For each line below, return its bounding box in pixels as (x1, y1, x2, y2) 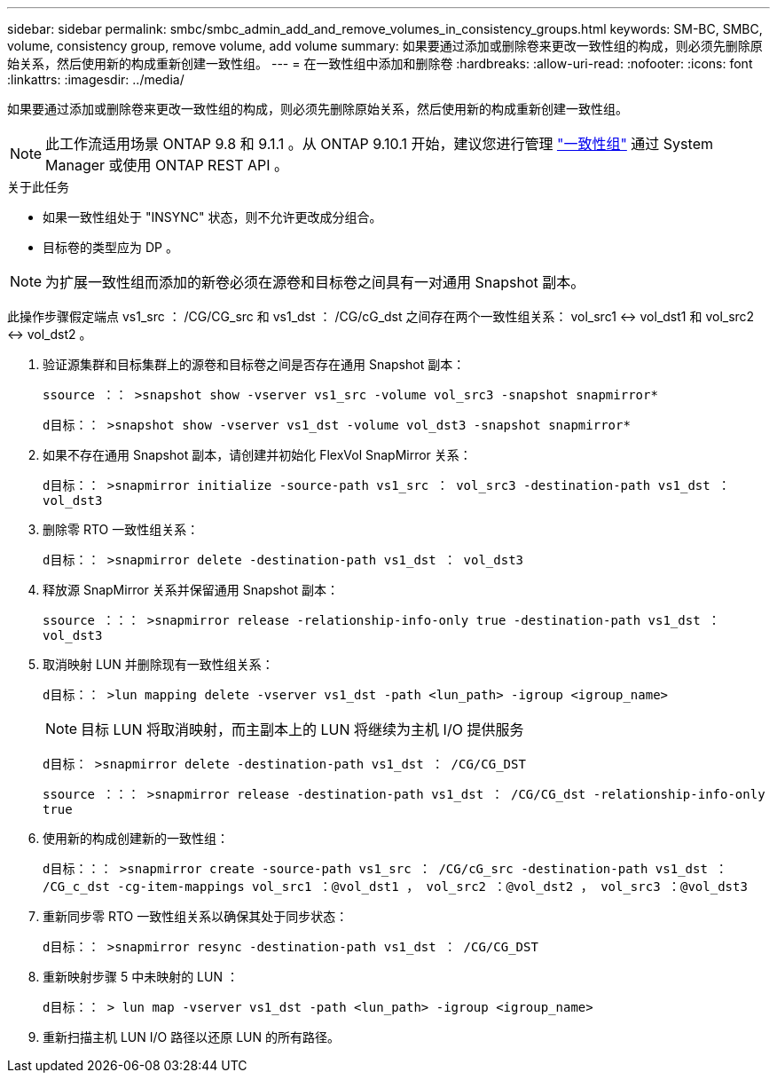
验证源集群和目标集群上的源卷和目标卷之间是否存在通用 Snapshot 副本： (43, 357, 466, 372)
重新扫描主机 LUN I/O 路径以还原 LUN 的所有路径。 (43, 1029, 340, 1045)
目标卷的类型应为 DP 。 (43, 240, 178, 255)
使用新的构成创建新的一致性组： (43, 831, 229, 846)
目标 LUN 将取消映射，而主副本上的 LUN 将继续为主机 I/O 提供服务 (81, 721, 524, 738)
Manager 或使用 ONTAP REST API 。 (45, 156, 289, 174)
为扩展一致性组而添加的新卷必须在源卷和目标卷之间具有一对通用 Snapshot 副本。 (45, 273, 585, 291)
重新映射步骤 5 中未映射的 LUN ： (43, 969, 239, 984)
